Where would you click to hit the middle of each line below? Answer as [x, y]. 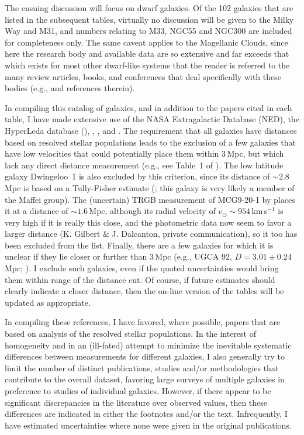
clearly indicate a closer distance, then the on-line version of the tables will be [144, 291]
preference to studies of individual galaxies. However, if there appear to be [138, 391]
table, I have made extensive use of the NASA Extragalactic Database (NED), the [152, 119]
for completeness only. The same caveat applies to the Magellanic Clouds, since [146, 42]
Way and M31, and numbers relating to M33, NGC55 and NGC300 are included [148, 31]
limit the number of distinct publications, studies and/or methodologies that [142, 367]
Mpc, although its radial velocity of [152, 211]
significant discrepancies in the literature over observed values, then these [136, 402]
